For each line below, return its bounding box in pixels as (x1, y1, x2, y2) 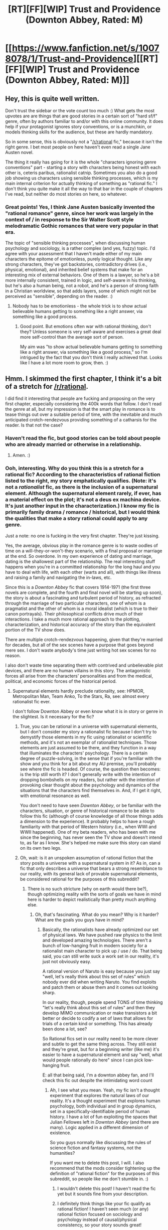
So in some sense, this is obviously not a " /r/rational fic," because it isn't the (5, 139, 162, 144)
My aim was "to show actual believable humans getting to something (20, 344, 162, 350)
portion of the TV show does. (5, 627, 66, 633)
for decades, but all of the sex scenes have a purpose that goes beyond (5, 642, 154, 648)
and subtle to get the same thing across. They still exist (42, 1041, 156, 1047)
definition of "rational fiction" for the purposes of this (50, 1170, 159, 1176)
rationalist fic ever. (12, 698, 51, 704)
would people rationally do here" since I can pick (42, 1057, 143, 1063)
